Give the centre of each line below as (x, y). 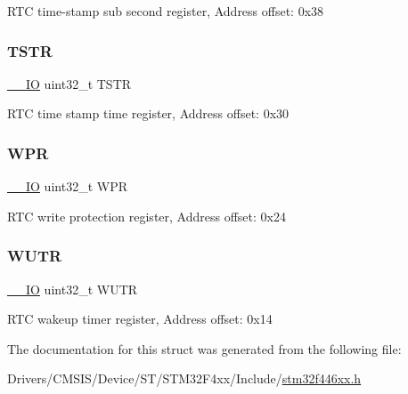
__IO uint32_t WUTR (73, 289)
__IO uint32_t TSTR (69, 83)
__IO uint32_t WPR (67, 186)
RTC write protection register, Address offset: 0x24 (147, 216)
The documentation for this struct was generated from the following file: (204, 348)
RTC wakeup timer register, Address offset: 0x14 (140, 319)
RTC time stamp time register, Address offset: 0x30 (148, 113)
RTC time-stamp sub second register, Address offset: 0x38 (166, 11)
